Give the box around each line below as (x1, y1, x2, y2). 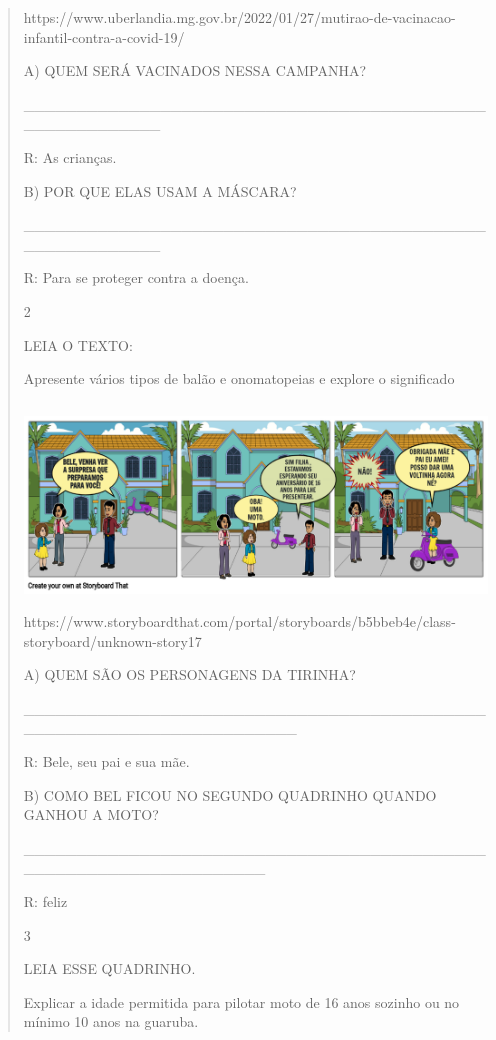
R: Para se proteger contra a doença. (23, 267, 249, 288)
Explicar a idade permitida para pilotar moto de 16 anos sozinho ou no (23, 991, 460, 1012)
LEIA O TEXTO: (23, 334, 133, 355)
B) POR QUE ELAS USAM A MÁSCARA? (23, 180, 297, 201)
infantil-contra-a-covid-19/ (23, 26, 185, 47)
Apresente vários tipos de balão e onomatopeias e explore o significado (23, 368, 455, 389)
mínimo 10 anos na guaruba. (23, 1011, 199, 1032)
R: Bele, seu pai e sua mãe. (23, 750, 190, 771)
